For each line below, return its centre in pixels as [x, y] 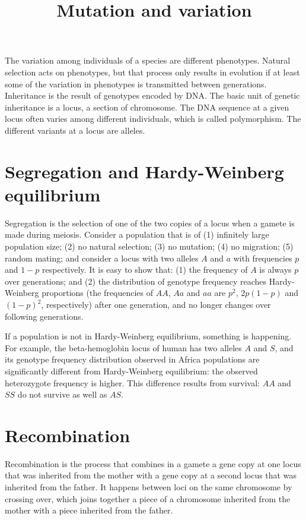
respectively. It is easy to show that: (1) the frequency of [145, 270]
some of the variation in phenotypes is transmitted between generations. [136, 83]
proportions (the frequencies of [98, 293]
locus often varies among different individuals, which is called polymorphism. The [153, 119]
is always [275, 270]
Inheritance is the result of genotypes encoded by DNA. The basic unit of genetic [152, 95]
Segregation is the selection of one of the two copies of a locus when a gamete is [150, 223]
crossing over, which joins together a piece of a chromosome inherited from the [148, 498]
